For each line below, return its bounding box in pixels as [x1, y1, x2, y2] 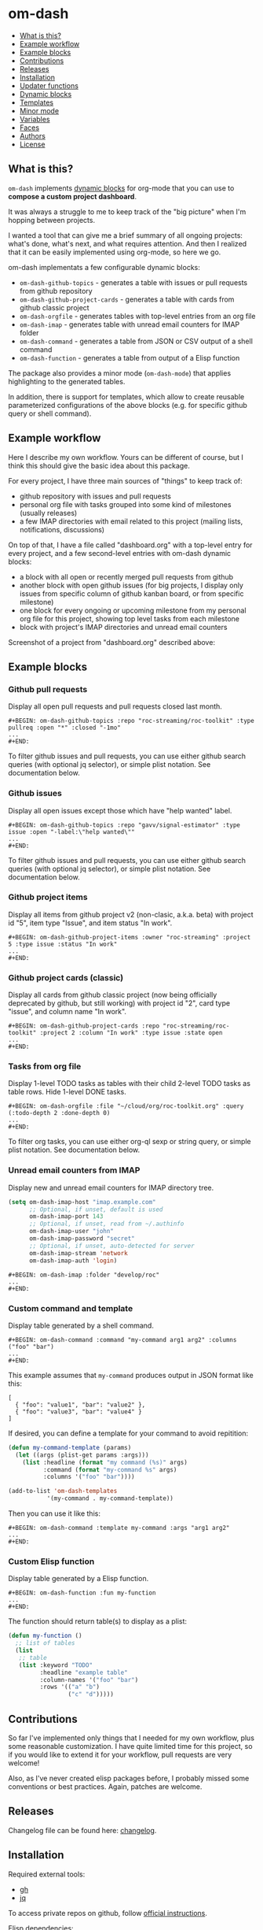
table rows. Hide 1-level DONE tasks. [8, 1087, 127, 1097]
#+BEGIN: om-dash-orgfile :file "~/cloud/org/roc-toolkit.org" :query [8, 1102, 244, 1110]
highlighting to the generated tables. [8, 376, 126, 386]
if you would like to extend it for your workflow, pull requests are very [8, 1750, 232, 1760]
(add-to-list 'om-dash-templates [8, 1487, 118, 1495]
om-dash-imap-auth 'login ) [28, 1257, 118, 1265]
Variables [19, 114, 50, 124]
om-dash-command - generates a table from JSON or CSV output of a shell [19, 336, 254, 346]
